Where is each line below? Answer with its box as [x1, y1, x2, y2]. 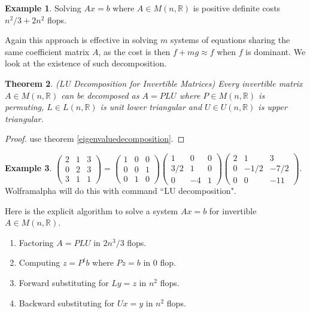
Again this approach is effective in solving [5, 34, 158, 46]
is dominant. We [245, 45, 306, 57]
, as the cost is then [98, 45, 171, 57]
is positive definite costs [193, 2, 281, 14]
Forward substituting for [19, 276, 109, 289]
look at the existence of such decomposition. [5, 57, 167, 69]
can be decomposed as [61, 89, 139, 101]
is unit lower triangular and [100, 101, 202, 113]
